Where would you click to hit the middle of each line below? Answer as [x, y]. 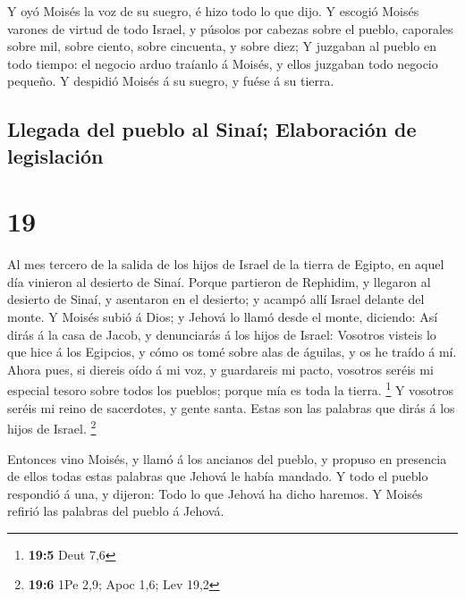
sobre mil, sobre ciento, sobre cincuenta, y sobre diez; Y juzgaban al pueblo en [222, 46]
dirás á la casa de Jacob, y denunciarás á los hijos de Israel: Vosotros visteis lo [222, 334]
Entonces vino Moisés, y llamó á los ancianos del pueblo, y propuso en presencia [227, 458]
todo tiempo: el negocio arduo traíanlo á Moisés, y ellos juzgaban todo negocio [223, 63]
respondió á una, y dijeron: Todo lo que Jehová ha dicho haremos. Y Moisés [215, 493]
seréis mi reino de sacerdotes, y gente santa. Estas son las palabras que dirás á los [231, 407]
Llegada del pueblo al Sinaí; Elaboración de [212, 129]
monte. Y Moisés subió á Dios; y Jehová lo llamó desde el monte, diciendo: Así [223, 317]
